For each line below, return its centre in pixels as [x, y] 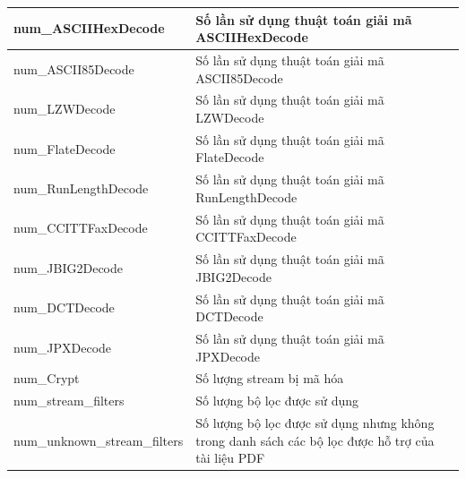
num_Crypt [47, 378]
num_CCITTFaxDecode [81, 228]
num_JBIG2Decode [69, 267]
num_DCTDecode [64, 307]
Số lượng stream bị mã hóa [270, 378]
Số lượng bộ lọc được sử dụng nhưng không [315, 423]
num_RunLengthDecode [81, 188]
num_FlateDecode [65, 148]
